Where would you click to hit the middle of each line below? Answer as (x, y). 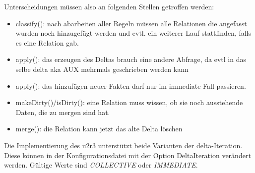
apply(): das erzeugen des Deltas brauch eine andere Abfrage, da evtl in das (131, 59)
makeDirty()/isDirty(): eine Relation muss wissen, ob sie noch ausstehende (129, 102)
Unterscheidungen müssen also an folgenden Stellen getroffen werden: (109, 6)
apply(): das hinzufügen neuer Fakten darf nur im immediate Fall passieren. (131, 86)
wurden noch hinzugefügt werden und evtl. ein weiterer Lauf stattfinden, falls (133, 33)
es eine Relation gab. (47, 42)
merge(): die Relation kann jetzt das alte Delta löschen (99, 129)
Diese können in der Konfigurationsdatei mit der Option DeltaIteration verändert (127, 155)
